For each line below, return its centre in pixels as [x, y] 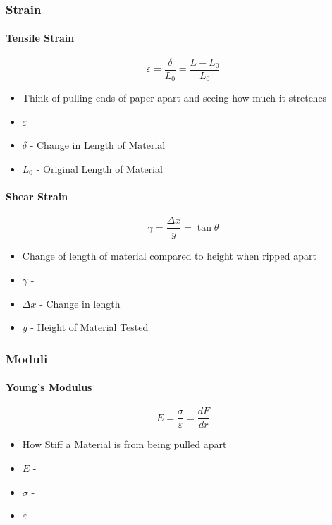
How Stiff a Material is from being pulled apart [124, 444]
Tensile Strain [40, 38]
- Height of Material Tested [90, 327]
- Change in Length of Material [98, 145]
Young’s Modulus [49, 387]
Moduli [27, 358]
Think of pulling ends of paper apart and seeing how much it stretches [174, 98]
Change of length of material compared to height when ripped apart [169, 256]
